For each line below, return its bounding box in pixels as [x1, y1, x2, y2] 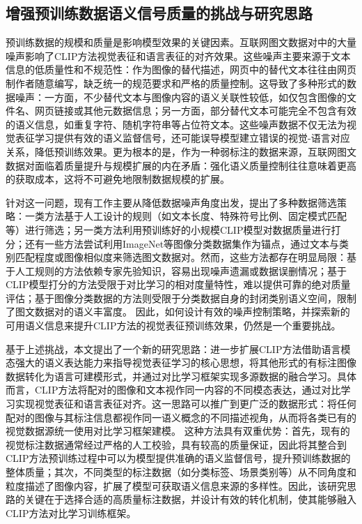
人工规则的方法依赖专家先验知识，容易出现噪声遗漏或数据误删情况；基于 [15, 263, 347, 278]
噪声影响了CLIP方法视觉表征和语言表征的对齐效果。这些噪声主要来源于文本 [6, 48, 351, 63]
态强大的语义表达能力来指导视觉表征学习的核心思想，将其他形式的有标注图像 [6, 355, 356, 370]
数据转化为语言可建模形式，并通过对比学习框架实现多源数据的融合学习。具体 [6, 368, 356, 383]
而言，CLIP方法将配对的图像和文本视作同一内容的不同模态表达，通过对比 [6, 382, 341, 397]
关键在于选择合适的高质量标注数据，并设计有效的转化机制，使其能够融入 [24, 492, 356, 507]
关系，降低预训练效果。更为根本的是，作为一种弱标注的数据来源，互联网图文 [6, 144, 356, 158]
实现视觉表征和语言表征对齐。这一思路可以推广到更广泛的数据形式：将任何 [15, 396, 356, 411]
